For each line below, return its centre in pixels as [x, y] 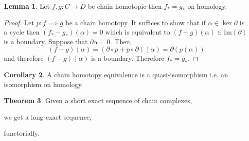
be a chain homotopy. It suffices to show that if [136, 22]
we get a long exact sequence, [48, 116]
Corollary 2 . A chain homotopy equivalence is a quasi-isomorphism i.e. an [116, 74]
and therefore [24, 58]
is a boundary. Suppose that [46, 41]
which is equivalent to [138, 32]
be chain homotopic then [125, 6]
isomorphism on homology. [44, 84]
